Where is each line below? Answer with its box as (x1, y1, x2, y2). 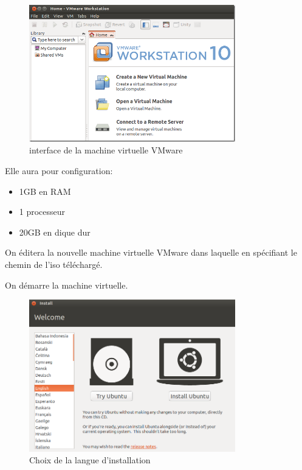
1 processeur (19, 205, 66, 218)
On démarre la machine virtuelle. (5, 278, 128, 291)
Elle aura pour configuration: (5, 164, 113, 177)
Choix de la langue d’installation (29, 454, 151, 466)
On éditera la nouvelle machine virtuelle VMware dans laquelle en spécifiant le (5, 246, 297, 259)
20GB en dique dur (19, 225, 91, 238)
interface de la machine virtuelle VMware (29, 144, 183, 156)
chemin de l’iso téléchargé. (5, 258, 103, 271)
